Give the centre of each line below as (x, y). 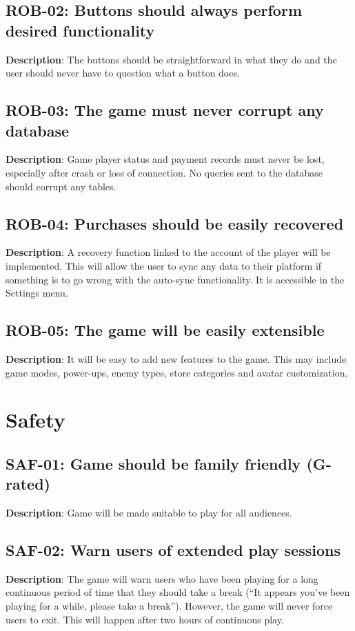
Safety (35, 420)
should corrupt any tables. (61, 186)
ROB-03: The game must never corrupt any (165, 110)
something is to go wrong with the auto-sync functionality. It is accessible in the (175, 279)
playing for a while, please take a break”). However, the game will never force (169, 606)
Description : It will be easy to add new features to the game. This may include (176, 358)
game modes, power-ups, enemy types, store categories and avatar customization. (177, 372)
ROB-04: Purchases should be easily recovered (175, 223)
